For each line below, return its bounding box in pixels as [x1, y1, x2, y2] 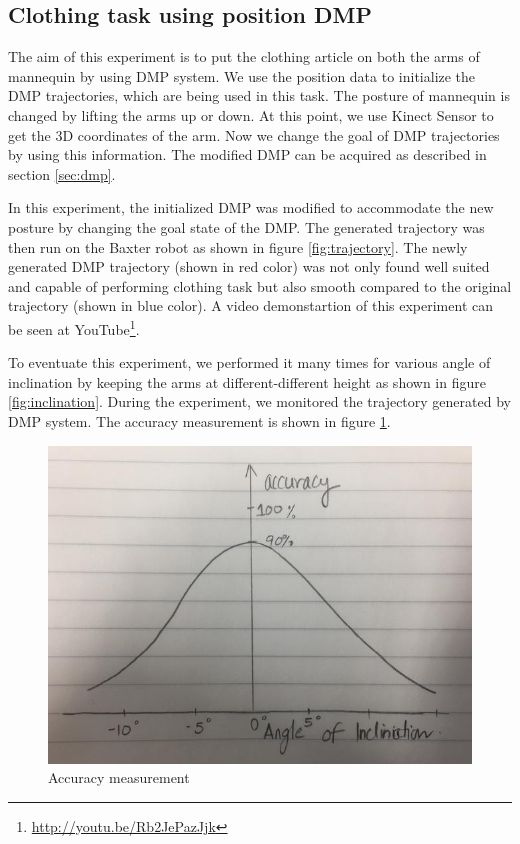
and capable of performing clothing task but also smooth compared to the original [8, 275, 512, 296]
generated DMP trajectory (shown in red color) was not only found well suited [8, 256, 490, 277]
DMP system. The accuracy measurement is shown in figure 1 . [8, 410, 391, 431]
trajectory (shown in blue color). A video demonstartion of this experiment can [8, 295, 494, 316]
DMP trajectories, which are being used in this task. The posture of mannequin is [8, 85, 510, 106]
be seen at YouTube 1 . [8, 315, 140, 339]
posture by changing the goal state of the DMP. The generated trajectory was [8, 216, 485, 237]
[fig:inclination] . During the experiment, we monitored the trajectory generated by [8, 391, 511, 412]
